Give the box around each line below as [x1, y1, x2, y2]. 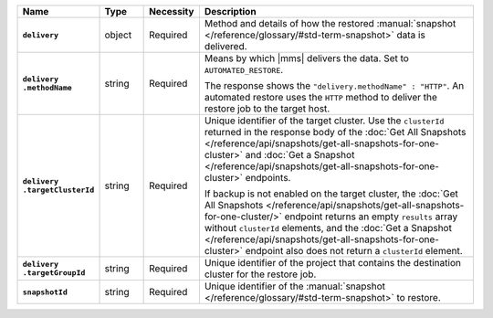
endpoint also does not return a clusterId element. [245, 245, 463, 257]
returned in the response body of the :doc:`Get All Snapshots [204, 126, 467, 138]
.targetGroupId [22, 268, 86, 278]
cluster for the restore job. [204, 268, 317, 281]
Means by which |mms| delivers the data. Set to [204, 52, 410, 64]
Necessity [149, 5, 194, 17]
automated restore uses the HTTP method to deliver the [204, 91, 438, 103]
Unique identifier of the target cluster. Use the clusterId [204, 114, 445, 127]
